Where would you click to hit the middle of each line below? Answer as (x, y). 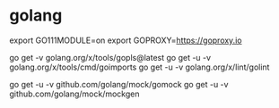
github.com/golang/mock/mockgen (74, 94)
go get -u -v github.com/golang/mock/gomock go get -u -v (119, 84)
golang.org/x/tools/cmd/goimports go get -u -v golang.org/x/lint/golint (139, 67)
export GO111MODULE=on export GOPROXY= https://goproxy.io (126, 40)
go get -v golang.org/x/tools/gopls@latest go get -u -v (110, 57)
